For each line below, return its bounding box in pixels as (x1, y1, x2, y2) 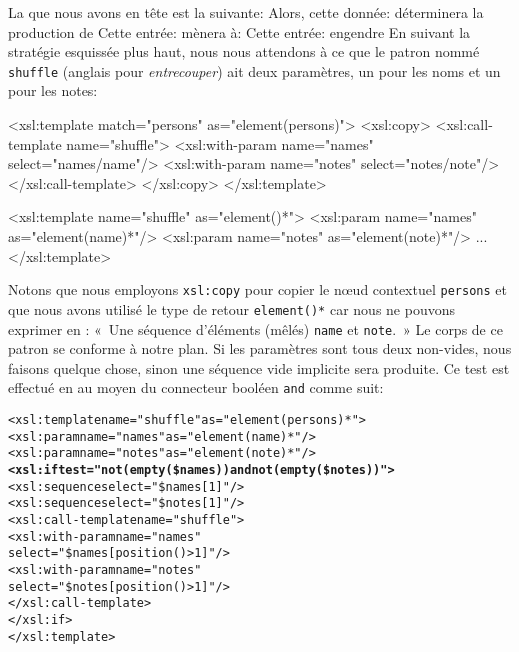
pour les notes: (8, 80, 98, 101)
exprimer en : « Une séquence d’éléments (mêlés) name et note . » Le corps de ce (8, 318, 503, 339)
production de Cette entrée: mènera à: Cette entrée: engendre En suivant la (8, 21, 471, 42)
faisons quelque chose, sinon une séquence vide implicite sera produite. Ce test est (8, 357, 510, 378)
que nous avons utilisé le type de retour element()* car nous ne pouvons (8, 298, 455, 319)
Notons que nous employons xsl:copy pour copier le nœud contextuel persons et (8, 279, 507, 300)
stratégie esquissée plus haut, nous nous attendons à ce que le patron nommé (8, 41, 480, 62)
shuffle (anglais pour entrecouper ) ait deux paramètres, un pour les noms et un (8, 60, 501, 81)
